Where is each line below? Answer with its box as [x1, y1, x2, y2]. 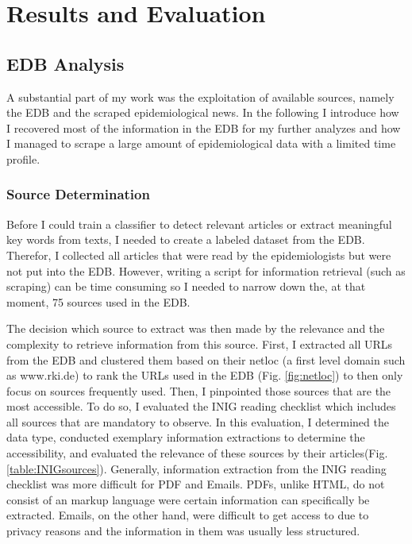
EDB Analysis [6, 51, 125, 75]
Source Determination [6, 184, 150, 204]
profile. [6, 150, 40, 167]
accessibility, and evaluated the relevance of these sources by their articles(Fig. [6, 445, 388, 461]
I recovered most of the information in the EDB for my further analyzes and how [6, 119, 401, 136]
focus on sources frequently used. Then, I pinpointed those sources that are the [6, 382, 391, 399]
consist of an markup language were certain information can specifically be [6, 491, 370, 507]
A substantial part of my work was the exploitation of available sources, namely [6, 88, 395, 105]
